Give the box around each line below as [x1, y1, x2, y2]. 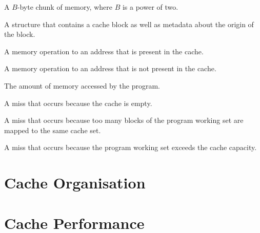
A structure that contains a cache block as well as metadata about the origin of [4, 18, 254, 29]
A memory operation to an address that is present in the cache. [4, 46, 204, 56]
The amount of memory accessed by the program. [4, 80, 160, 91]
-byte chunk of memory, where [17, 2, 112, 12]
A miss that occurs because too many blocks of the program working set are [4, 115, 244, 125]
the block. [4, 29, 35, 39]
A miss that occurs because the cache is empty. [4, 97, 152, 108]
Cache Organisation [4, 172, 146, 193]
